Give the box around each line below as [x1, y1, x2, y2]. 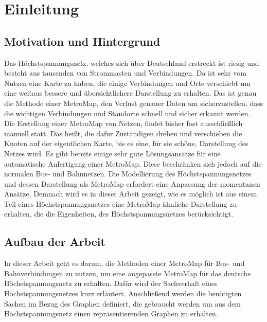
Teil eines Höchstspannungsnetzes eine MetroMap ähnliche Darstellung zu [4, 198, 237, 209]
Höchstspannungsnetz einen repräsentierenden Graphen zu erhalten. [4, 308, 218, 319]
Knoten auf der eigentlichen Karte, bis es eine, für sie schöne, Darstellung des [4, 138, 248, 149]
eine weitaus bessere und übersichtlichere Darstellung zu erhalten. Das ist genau [4, 87, 257, 98]
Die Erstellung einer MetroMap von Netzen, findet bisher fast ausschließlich [4, 118, 243, 129]
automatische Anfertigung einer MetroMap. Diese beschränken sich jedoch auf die [4, 158, 262, 169]
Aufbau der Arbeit [4, 234, 105, 249]
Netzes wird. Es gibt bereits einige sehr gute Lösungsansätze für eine [4, 148, 221, 158]
